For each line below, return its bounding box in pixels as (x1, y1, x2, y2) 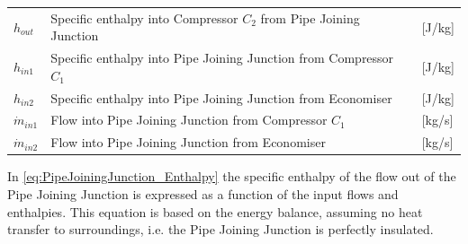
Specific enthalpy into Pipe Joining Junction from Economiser (50, 88, 392, 107)
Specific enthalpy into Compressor (50, 8, 238, 27)
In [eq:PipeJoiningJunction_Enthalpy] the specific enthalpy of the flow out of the (7, 167, 456, 186)
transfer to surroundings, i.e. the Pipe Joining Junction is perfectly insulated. (7, 220, 434, 239)
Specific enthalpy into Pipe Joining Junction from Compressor (50, 48, 394, 67)
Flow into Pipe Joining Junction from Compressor (50, 110, 328, 129)
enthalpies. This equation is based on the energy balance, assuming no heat (7, 202, 423, 221)
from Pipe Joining (260, 8, 360, 27)
